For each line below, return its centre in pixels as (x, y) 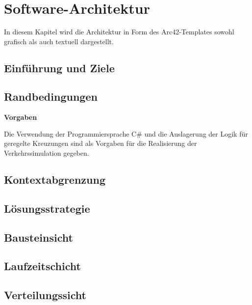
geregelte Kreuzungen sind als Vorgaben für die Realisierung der (101, 143)
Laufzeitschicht (42, 266)
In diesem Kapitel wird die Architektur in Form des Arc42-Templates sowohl (119, 32)
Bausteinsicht (38, 237)
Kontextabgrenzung (55, 180)
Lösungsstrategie (47, 208)
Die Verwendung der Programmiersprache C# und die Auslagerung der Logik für (126, 133)
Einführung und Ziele (59, 68)
